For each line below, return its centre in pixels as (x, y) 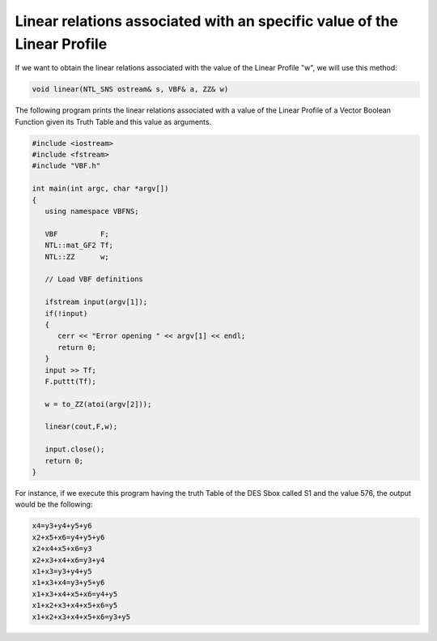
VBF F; (77, 234)
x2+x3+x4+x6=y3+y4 (68, 560)
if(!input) (66, 313)
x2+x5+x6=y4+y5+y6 (68, 537)
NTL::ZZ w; (77, 256)
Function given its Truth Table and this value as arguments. (113, 122)
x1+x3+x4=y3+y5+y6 (68, 583)
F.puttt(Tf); (71, 381)
